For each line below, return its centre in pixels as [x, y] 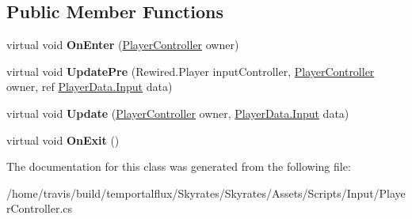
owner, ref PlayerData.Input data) [90, 87]
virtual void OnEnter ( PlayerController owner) [123, 45]
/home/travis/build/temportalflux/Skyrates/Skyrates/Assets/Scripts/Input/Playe [206, 193]
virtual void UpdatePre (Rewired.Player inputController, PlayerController [191, 71]
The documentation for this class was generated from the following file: [179, 166]
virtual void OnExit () [63, 140]
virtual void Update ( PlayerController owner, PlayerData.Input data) [178, 113]
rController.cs [40, 208]
